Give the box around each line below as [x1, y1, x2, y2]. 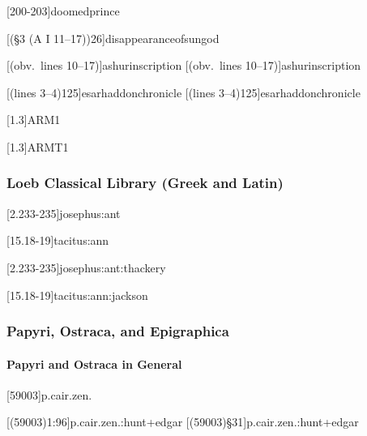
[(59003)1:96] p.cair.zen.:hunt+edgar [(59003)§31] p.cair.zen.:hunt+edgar [6, 413, 359, 430]
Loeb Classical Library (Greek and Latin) [6, 173, 284, 193]
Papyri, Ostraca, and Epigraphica [6, 321, 229, 341]
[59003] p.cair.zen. [6, 386, 92, 403]
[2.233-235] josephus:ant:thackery [6, 259, 166, 276]
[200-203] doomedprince [6, 2, 120, 19]
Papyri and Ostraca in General [6, 355, 182, 372]
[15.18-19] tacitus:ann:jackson [6, 286, 148, 303]
